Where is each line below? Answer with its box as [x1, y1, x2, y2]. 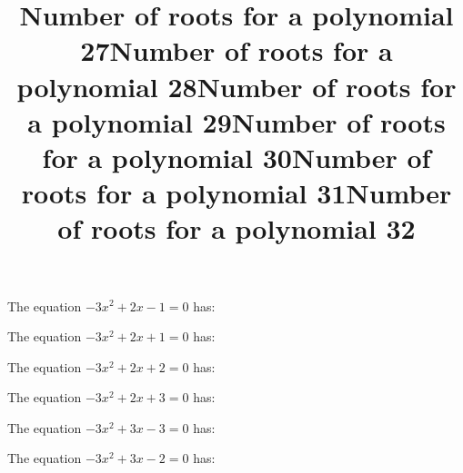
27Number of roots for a [80, 32, 393, 69]
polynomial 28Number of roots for [16, 67, 457, 104]
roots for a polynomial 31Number [21, 174, 452, 212]
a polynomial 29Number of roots [27, 103, 446, 140]
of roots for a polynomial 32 [57, 210, 416, 247]
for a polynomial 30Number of [42, 138, 431, 175]
